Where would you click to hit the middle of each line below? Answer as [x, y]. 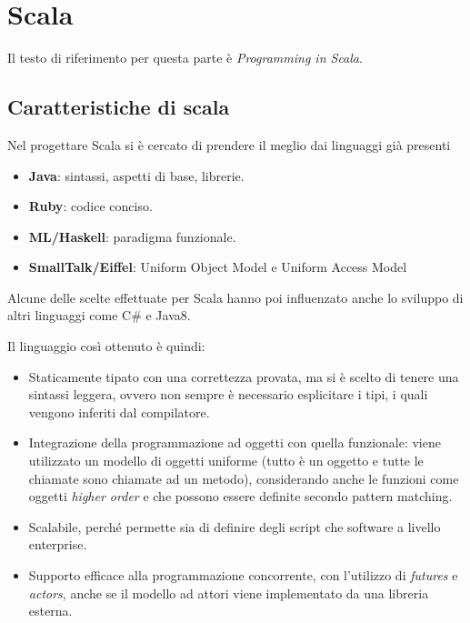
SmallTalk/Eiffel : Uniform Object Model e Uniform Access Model [218, 267]
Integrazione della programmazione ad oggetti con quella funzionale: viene [235, 442]
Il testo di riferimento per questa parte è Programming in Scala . [185, 58]
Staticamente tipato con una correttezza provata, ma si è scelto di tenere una [244, 376]
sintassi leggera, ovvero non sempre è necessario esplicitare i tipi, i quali [228, 394]
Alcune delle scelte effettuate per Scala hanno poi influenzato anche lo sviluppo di [235, 297]
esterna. [50, 611]
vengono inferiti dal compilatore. [119, 412]
